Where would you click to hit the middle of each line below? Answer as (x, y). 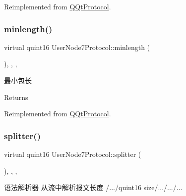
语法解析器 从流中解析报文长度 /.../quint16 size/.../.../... (93, 187)
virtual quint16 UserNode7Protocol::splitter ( (73, 154)
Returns (16, 97)
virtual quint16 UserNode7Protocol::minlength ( (77, 47)
